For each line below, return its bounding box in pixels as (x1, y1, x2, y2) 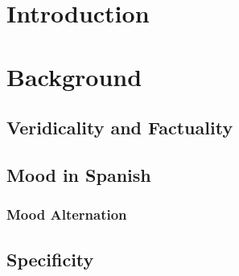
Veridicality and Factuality (6, 115, 233, 140)
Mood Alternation (6, 204, 127, 225)
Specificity (6, 246, 94, 271)
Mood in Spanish (6, 162, 151, 187)
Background (6, 60, 142, 93)
